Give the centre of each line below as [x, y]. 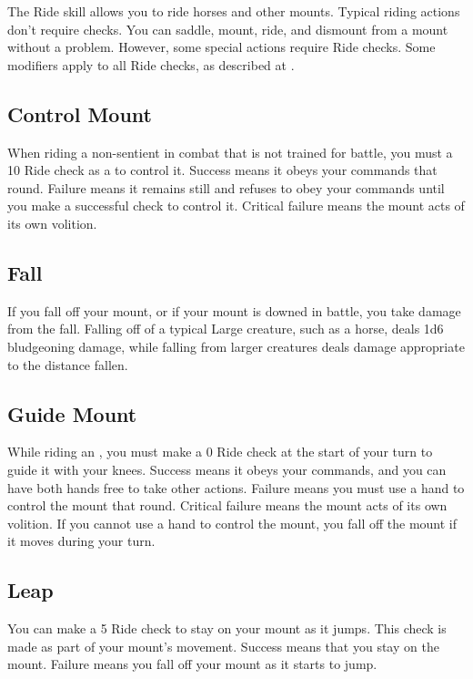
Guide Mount [72, 413]
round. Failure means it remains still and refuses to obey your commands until [226, 187]
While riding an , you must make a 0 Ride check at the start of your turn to [220, 452]
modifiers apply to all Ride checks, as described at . [151, 64]
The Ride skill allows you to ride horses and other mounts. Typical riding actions [234, 11]
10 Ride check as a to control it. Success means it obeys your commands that [222, 170]
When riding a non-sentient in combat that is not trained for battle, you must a [230, 152]
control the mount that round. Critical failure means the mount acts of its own [227, 505]
